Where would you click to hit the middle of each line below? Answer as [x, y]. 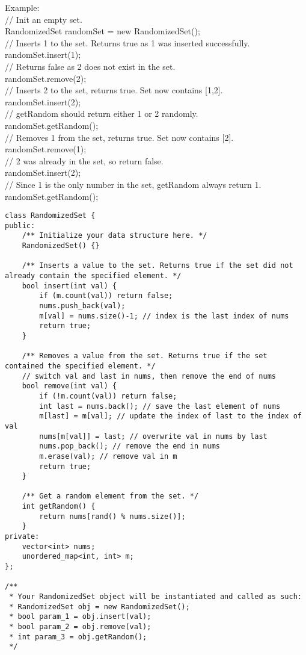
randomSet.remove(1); [46, 149]
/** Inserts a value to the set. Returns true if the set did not [158, 266]
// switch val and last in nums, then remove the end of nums [149, 376]
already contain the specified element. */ [93, 276]
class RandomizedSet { [50, 216]
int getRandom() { [59, 507]
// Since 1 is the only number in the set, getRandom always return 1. [133, 184]
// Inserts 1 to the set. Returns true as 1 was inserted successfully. [127, 42]
